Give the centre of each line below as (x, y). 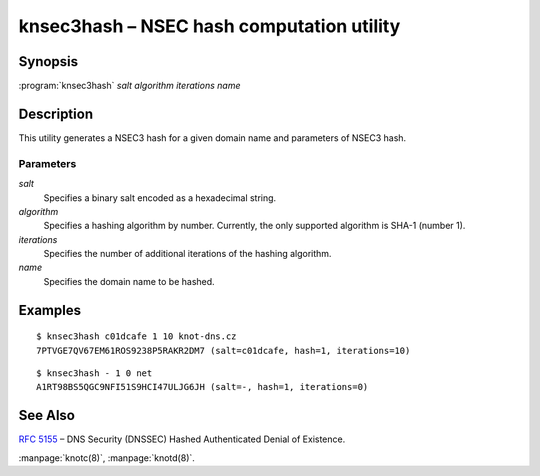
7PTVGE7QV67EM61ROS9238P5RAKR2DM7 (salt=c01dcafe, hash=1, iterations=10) (223, 350)
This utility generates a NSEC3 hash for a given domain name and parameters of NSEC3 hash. (212, 137)
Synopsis (48, 61)
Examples (50, 310)
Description (56, 113)
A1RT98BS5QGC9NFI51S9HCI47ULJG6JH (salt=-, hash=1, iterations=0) (202, 387)
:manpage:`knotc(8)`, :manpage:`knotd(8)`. (106, 457)
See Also (46, 415)
